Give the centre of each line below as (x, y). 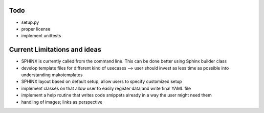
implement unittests (41, 36)
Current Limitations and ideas (55, 50)
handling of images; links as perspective (62, 102)
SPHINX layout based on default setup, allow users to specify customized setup (102, 81)
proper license (36, 29)
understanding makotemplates (52, 75)
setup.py (30, 22)
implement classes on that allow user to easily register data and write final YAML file (106, 88)
